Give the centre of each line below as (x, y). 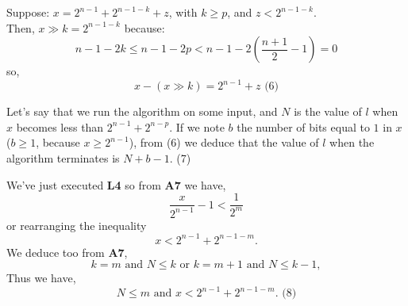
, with (183, 12)
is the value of (328, 111)
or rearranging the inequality (77, 225)
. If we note (197, 126)
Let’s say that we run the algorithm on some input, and (142, 111)
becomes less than (60, 126)
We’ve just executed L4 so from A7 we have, (116, 184)
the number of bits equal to (303, 126)
